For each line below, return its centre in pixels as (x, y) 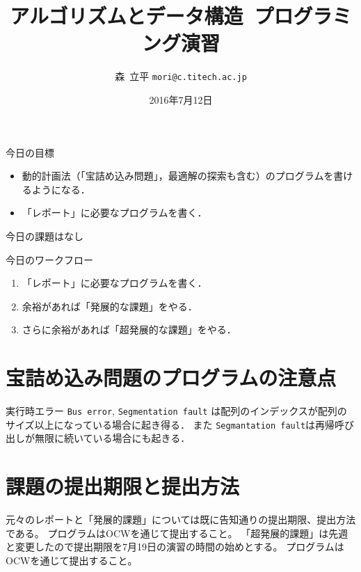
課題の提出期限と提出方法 (123, 486)
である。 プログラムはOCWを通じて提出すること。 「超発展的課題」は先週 (177, 533)
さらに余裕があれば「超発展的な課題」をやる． (129, 329)
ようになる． (61, 189)
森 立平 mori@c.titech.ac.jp (181, 76)
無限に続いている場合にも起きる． (112, 438)
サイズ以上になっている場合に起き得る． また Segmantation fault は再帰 (170, 424)
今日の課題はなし (45, 236)
